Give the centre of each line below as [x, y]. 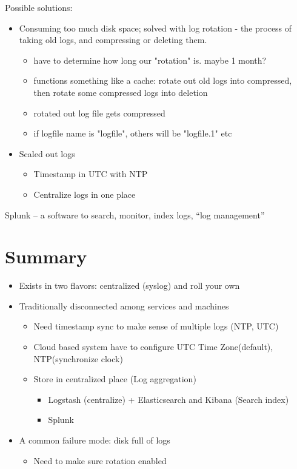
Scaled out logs [47, 153]
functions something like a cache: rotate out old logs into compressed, [163, 80]
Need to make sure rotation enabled [100, 460]
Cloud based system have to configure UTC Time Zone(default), [153, 347]
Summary [46, 256]
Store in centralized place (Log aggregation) [115, 379]
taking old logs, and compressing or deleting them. [113, 40]
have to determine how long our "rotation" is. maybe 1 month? [150, 60]
